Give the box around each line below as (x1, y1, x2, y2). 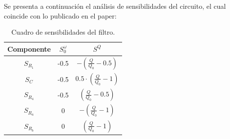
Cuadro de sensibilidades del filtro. (11, 27, 115, 37)
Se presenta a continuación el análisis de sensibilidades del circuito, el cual (4, 1, 226, 11)
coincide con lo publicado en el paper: (4, 10, 117, 20)
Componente (7, 43, 51, 54)
